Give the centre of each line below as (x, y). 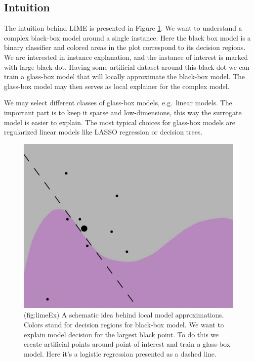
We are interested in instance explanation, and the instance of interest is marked (126, 57)
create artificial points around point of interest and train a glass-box (127, 344)
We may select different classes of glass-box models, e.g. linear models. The (118, 103)
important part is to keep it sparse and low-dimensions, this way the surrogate (123, 112)
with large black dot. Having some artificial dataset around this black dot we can (127, 67)
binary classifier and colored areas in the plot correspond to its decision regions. (125, 47)
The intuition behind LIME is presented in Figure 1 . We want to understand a (123, 28)
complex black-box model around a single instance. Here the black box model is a (127, 37)
